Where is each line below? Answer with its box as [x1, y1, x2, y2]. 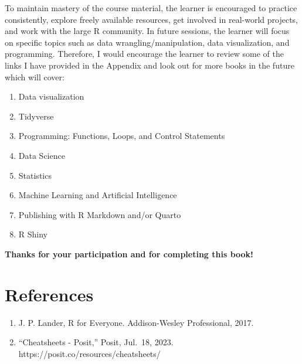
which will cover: [5, 70, 65, 83]
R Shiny [18, 228, 48, 240]
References [5, 282, 94, 306]
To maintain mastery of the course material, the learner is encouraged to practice [5, 2, 297, 13]
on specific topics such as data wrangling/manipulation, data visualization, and [5, 36, 290, 48]
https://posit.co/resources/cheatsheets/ [18, 347, 161, 359]
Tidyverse [18, 110, 54, 122]
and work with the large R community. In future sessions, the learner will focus [5, 25, 290, 37]
